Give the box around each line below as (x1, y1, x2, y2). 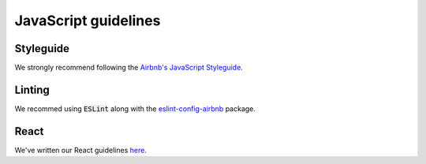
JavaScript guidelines (14, 12, 161, 29)
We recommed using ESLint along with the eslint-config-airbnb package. (14, 103, 256, 114)
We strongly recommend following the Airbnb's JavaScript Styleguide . (14, 63, 244, 73)
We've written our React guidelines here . (14, 145, 148, 155)
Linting (14, 83, 50, 96)
